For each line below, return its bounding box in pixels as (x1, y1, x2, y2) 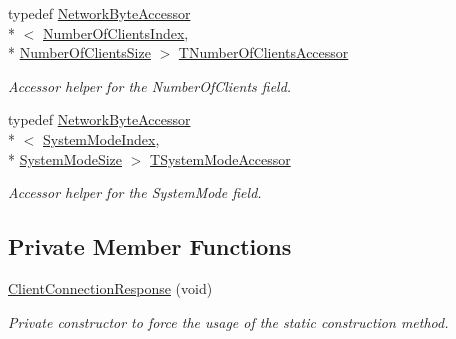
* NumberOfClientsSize (8, 42, 151, 63)
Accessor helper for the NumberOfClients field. (8, 75, 292, 96)
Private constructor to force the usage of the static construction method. (8, 311, 449, 332)
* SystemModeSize (8, 148, 123, 169)
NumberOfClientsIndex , (43, 22, 189, 43)
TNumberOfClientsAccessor (178, 42, 349, 63)
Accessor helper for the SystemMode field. (8, 182, 262, 203)
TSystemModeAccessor (150, 148, 291, 169)
